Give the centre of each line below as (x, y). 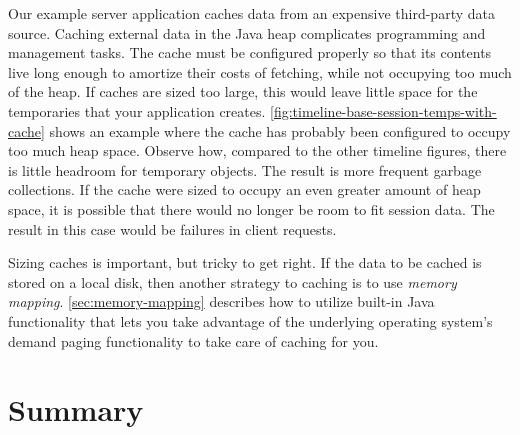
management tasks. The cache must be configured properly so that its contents (250, 52)
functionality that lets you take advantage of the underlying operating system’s (250, 320)
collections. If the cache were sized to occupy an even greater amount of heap (244, 189)
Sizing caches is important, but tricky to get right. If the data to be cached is (245, 262)
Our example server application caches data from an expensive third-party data (251, 13)
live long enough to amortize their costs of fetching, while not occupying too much (260, 71)
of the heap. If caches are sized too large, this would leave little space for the (243, 91)
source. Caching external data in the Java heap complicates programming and (247, 32)
